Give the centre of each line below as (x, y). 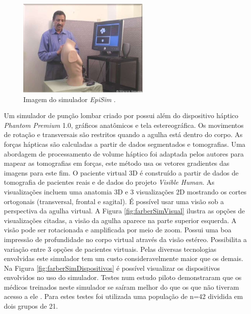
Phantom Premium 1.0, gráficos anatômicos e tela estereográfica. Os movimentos (124, 125)
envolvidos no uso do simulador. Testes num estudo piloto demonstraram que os (123, 277)
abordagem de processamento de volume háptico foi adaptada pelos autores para (124, 153)
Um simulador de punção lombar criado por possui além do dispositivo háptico (121, 115)
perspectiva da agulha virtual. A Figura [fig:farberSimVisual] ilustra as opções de (125, 211)
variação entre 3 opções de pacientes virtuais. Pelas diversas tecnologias (110, 249)
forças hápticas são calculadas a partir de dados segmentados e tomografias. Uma (125, 144)
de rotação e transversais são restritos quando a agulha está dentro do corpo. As (123, 134)
